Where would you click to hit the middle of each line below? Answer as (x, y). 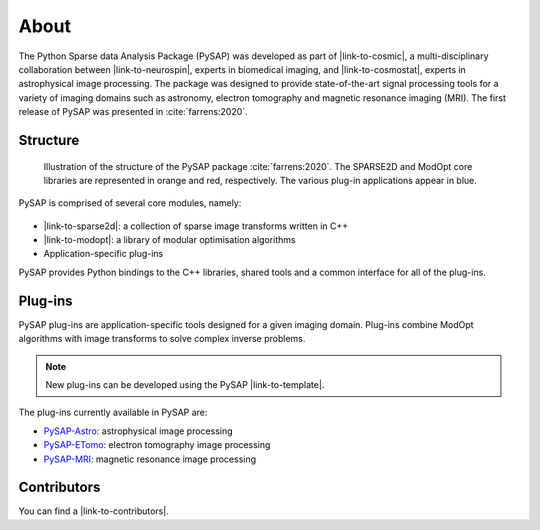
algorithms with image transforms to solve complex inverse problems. (162, 339)
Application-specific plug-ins (103, 254)
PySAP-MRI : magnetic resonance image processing (150, 459)
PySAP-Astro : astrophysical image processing (138, 431)
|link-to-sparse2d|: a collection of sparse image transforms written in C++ (196, 226)
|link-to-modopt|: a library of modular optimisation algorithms (169, 240)
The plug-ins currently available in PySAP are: (113, 412)
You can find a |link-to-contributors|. (93, 511)
